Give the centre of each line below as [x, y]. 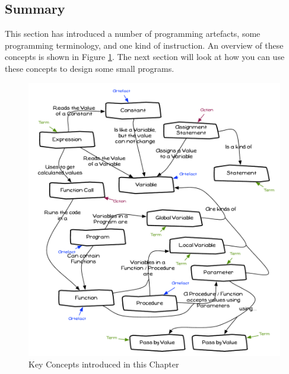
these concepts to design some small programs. [90, 68]
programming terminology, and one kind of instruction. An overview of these [144, 45]
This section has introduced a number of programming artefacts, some [133, 34]
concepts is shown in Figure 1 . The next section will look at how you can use [145, 57]
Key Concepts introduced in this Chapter [104, 364]
